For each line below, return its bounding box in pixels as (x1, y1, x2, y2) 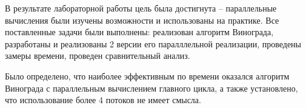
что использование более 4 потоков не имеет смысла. (5, 93, 201, 106)
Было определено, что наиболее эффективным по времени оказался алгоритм (5, 69, 290, 82)
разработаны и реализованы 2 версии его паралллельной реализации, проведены (5, 37, 301, 50)
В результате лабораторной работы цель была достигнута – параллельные (5, 2, 277, 14)
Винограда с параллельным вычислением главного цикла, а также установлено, (5, 81, 298, 94)
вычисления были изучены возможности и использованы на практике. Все (5, 13, 279, 26)
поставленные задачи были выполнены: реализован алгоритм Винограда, (5, 25, 274, 38)
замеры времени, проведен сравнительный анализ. (5, 49, 190, 62)
